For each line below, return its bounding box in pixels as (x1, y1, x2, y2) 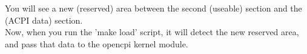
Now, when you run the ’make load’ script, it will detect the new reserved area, (5, 25, 299, 38)
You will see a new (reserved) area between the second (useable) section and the (5, 2, 302, 14)
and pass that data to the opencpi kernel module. (5, 37, 188, 50)
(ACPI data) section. (5, 13, 83, 26)
